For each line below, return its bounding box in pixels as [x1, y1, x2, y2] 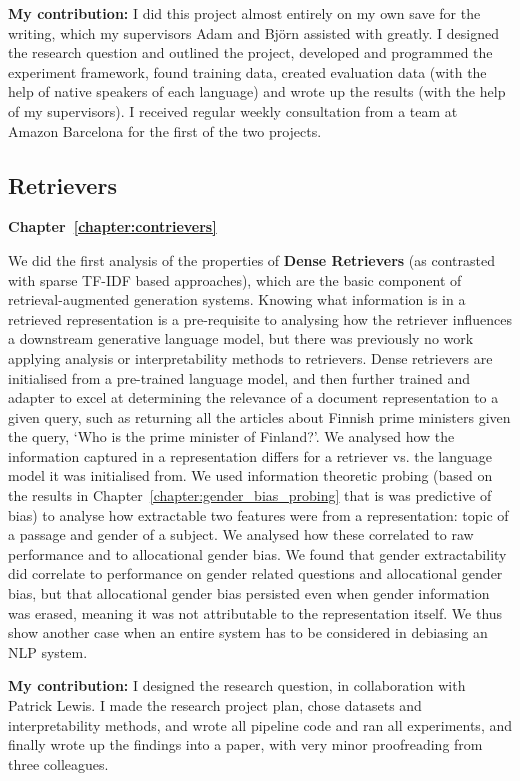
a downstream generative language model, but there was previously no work [8, 328, 474, 349]
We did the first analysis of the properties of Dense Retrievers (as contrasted [8, 249, 495, 270]
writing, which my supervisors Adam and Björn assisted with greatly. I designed [8, 22, 499, 43]
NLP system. [8, 641, 88, 662]
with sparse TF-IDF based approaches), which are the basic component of [8, 269, 462, 290]
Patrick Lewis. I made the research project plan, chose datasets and [8, 695, 422, 716]
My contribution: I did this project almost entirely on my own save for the [8, 3, 481, 23]
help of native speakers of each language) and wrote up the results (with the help [8, 81, 506, 102]
